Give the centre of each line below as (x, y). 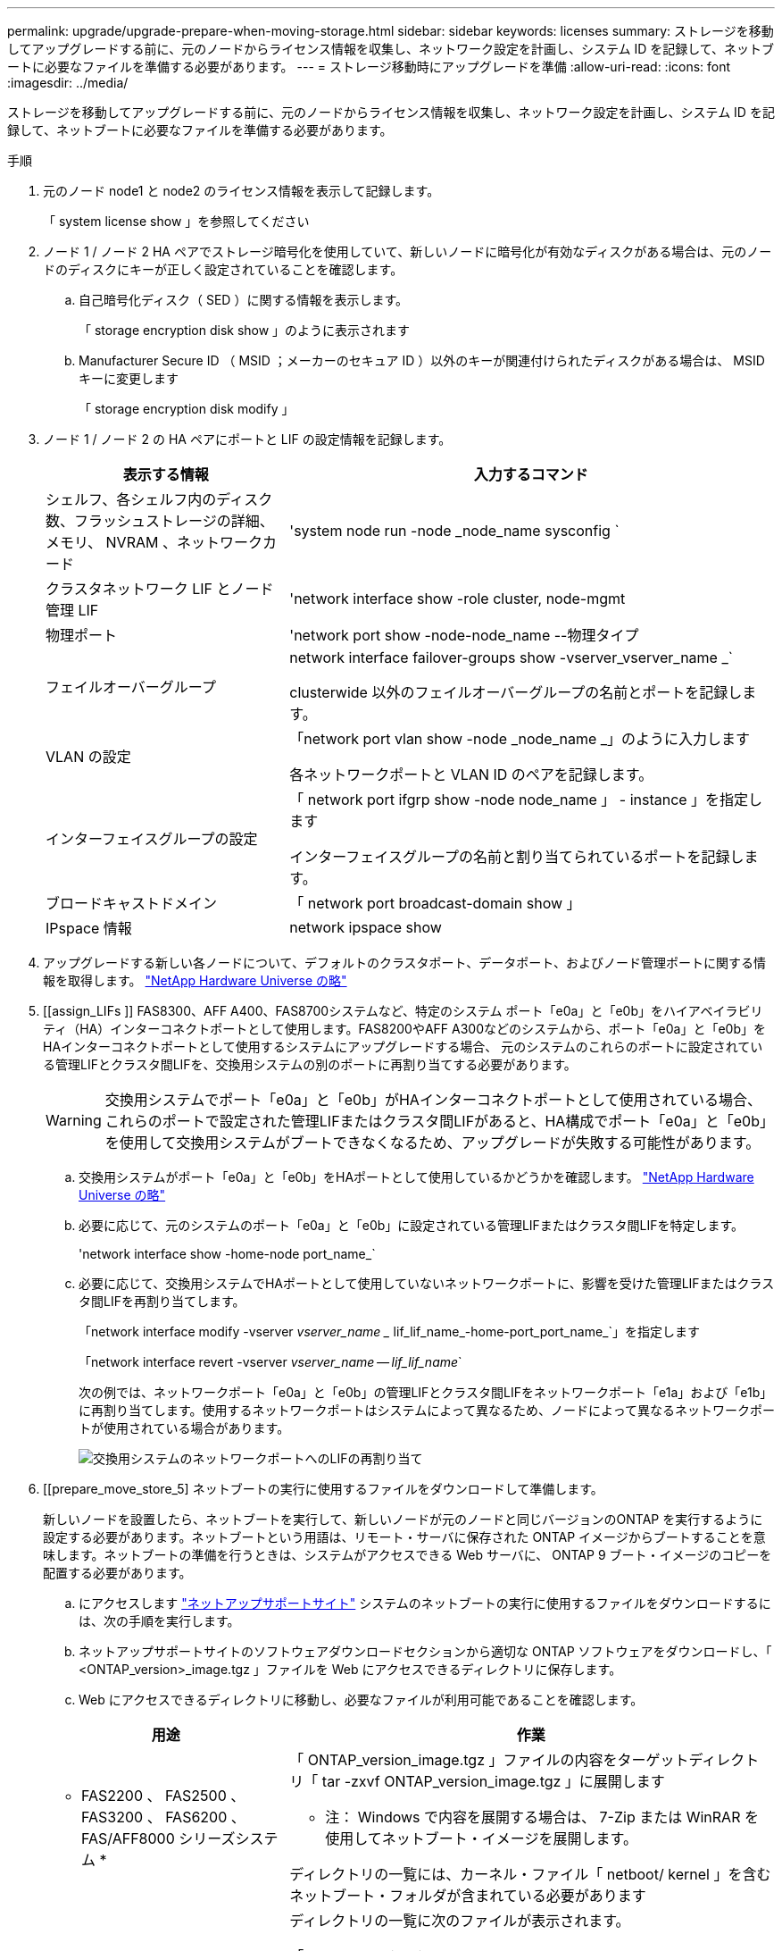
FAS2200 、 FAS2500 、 (163, 1796)
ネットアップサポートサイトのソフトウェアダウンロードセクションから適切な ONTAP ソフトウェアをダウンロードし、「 (425, 1651)
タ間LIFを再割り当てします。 (162, 1301)
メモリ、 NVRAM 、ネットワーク (154, 542)
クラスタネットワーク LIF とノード (160, 589)
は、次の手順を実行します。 (159, 1621)
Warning (74, 1120)
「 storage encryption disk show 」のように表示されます (245, 330)
